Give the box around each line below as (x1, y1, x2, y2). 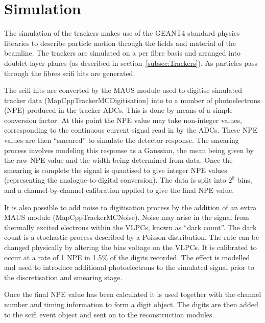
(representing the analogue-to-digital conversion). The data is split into (4, 175, 226, 185)
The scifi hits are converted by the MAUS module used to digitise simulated (4, 85, 242, 95)
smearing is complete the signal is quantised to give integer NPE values (4, 164, 227, 175)
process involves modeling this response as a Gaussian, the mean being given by (4, 144, 254, 155)
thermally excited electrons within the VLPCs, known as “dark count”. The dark (4, 221, 257, 232)
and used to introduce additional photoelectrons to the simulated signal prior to (4, 262, 254, 272)
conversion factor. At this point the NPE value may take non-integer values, (4, 114, 242, 125)
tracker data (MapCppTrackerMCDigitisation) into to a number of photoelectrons (4, 94, 260, 105)
